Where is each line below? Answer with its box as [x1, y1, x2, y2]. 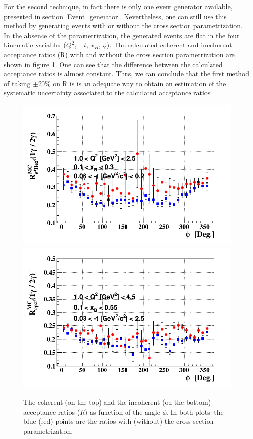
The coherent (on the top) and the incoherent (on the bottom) [23, 397, 211, 407]
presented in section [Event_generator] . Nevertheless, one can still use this [4, 11, 227, 21]
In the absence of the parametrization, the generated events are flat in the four [4, 30, 240, 40]
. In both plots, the [166, 406, 224, 416]
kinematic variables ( [4, 40, 66, 50]
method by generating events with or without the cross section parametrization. [4, 21, 243, 31]
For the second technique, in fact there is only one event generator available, [4, 1, 232, 11]
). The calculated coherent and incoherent [106, 40, 232, 50]
